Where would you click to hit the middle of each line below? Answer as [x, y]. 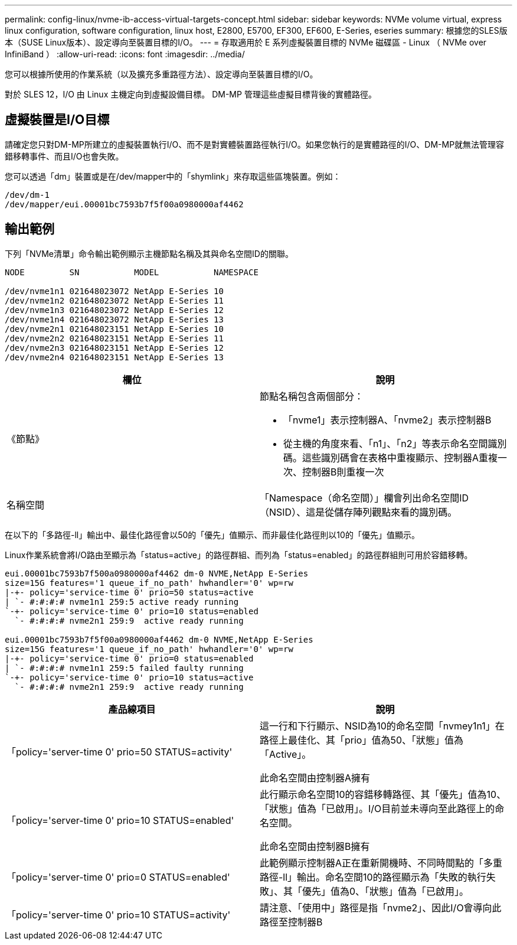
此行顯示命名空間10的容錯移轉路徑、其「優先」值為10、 [383, 794]
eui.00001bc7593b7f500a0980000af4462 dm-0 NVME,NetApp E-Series [157, 573]
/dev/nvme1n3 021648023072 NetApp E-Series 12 [114, 310]
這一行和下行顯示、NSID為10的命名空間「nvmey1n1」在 [382, 726]
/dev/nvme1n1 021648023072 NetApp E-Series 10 [114, 291]
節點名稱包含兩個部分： [312, 396]
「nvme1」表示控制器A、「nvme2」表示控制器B [387, 420]
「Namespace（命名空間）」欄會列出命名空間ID [364, 498]
